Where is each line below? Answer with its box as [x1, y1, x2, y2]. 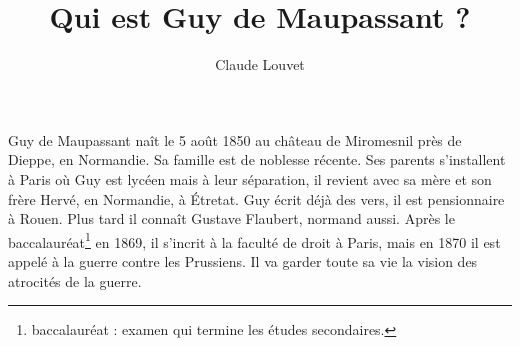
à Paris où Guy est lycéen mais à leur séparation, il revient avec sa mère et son [8, 168, 492, 189]
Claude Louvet [215, 54, 305, 75]
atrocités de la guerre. [8, 270, 142, 291]
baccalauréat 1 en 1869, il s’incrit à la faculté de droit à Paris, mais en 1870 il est [8, 228, 501, 252]
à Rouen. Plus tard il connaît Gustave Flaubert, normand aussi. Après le [8, 208, 455, 229]
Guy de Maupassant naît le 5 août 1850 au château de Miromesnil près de [8, 129, 462, 150]
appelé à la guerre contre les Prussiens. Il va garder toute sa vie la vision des [8, 250, 478, 271]
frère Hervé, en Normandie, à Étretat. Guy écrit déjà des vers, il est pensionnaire [8, 188, 505, 209]
